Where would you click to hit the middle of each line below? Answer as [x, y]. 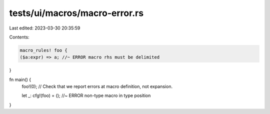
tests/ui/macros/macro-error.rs [76, 13]
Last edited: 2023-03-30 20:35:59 [45, 28]
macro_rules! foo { [43, 50]
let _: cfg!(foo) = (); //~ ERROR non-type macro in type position [86, 95]
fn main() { [20, 79]
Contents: [19, 37]
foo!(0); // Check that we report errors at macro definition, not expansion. [97, 86]
